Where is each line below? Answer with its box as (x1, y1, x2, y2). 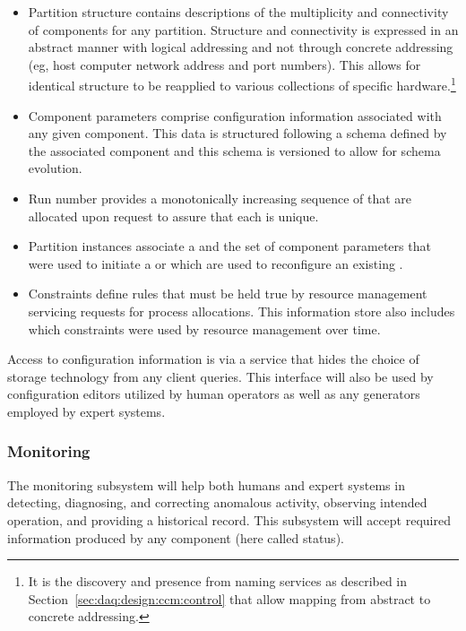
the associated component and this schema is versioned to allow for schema (28, 141, 441, 160)
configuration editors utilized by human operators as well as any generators (7, 385, 420, 403)
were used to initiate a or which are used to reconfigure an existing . (28, 254, 403, 272)
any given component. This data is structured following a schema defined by (28, 124, 447, 143)
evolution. (28, 159, 82, 177)
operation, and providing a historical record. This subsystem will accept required (7, 510, 451, 529)
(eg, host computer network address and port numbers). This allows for (28, 55, 421, 73)
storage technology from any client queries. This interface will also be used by (7, 367, 434, 385)
